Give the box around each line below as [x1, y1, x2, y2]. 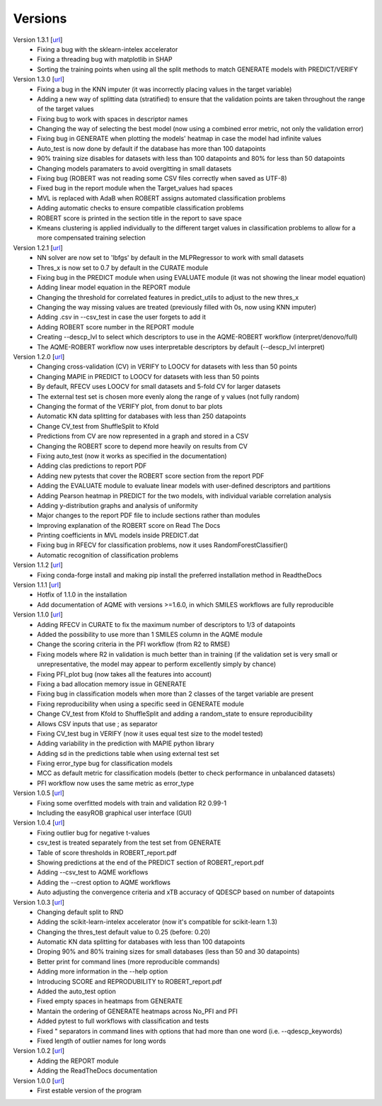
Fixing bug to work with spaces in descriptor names [37, 114, 188, 123]
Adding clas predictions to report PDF [37, 461, 147, 470]
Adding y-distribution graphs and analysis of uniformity [37, 501, 198, 509]
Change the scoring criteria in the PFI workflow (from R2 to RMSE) [37, 640, 231, 648]
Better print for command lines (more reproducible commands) [37, 957, 220, 966]
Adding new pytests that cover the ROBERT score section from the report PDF [37, 471, 265, 480]
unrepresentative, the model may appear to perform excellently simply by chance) [37, 660, 277, 669]
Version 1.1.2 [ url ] [13, 560, 63, 570]
